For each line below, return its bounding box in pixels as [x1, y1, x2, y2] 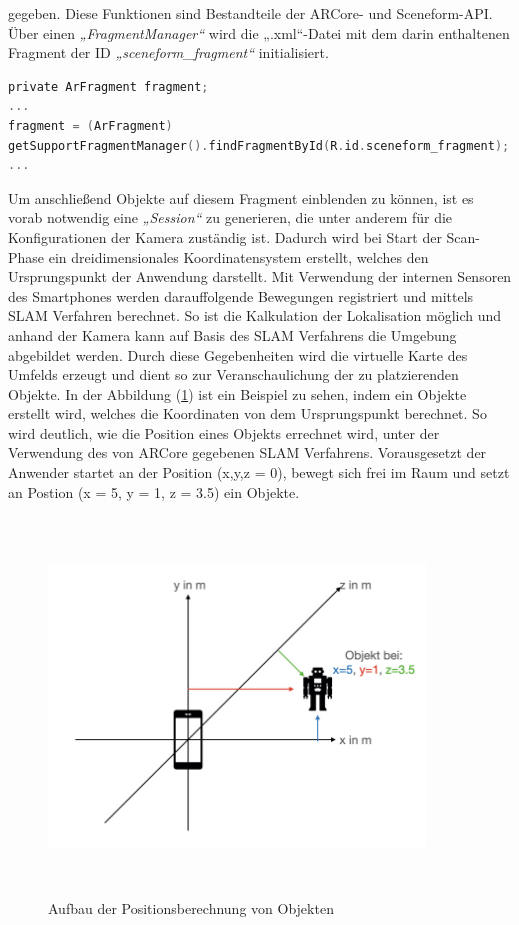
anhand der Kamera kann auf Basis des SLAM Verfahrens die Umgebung [8, 324, 457, 345]
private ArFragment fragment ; [8, 79, 209, 94]
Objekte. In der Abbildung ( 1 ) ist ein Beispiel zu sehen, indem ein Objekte [8, 383, 467, 404]
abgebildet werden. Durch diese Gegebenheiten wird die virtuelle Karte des [8, 344, 468, 365]
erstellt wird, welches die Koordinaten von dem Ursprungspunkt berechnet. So [8, 403, 487, 424]
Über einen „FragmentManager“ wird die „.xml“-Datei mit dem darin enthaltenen [8, 22, 510, 43]
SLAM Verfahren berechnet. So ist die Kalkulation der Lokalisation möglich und [8, 305, 502, 326]
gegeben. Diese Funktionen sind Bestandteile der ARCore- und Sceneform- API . [8, 3, 493, 23]
